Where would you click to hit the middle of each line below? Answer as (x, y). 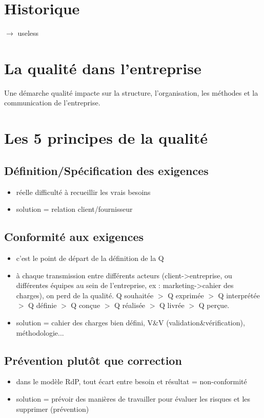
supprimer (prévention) (53, 409)
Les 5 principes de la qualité (106, 138)
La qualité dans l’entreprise (103, 68)
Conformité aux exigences (74, 237)
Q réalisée (130, 305)
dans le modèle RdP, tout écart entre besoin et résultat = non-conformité (131, 381)
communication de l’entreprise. (52, 103)
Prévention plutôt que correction (93, 360)
